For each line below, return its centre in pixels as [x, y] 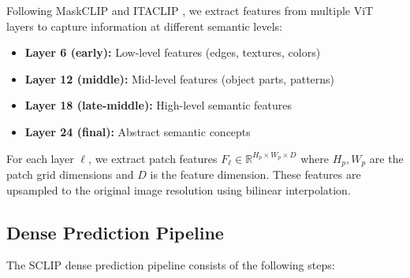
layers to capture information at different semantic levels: [144, 26]
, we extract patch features [153, 158]
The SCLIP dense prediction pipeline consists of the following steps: [171, 265]
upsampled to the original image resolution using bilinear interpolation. [179, 189]
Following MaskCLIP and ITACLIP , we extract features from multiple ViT [190, 10]
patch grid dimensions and [70, 174]
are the [386, 158]
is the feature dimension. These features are [255, 174]
